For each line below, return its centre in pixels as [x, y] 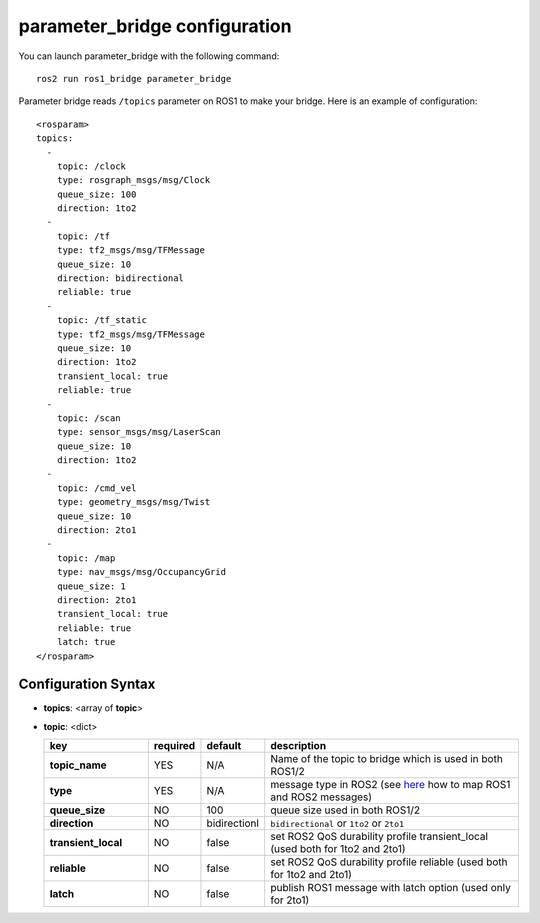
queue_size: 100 [96, 194]
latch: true [86, 642]
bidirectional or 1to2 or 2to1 [337, 823]
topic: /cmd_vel [96, 488]
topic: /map [86, 558]
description [298, 746]
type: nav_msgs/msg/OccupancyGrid [141, 572]
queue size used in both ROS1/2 [345, 810]
